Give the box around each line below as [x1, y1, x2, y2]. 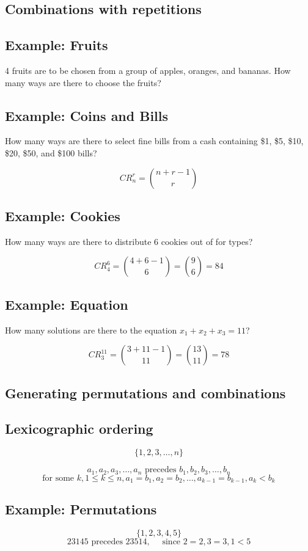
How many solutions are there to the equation [5, 323, 177, 336]
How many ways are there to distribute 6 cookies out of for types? [5, 235, 253, 247]
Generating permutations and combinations [5, 383, 286, 402]
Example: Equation [5, 294, 128, 313]
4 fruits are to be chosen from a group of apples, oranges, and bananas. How [5, 64, 291, 76]
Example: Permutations [5, 500, 157, 519]
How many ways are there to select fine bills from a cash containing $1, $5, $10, [5, 134, 304, 147]
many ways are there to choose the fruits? [5, 76, 161, 89]
